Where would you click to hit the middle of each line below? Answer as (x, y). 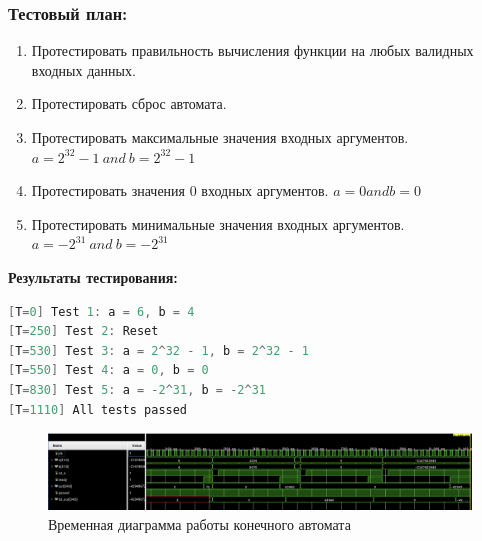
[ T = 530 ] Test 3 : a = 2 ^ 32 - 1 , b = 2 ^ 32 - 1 (159, 350)
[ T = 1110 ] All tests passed (98, 409)
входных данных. (83, 69)
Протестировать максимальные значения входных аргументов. (220, 137)
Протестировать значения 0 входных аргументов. (180, 190)
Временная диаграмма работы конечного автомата (199, 523)
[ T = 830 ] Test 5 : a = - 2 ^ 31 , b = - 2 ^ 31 (137, 389)
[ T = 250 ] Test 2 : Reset (83, 331)
